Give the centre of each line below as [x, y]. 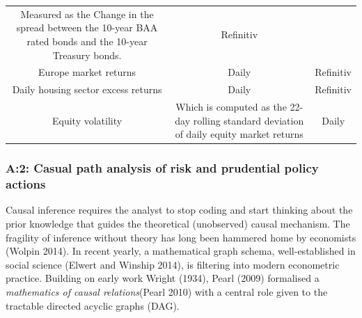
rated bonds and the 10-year [87, 41]
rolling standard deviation [249, 120]
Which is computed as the [231, 107]
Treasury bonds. [87, 55]
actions [26, 184]
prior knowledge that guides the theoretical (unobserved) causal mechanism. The [178, 224]
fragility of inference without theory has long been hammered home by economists [181, 237]
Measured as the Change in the [87, 14]
